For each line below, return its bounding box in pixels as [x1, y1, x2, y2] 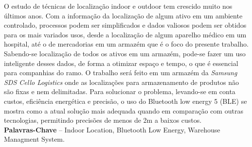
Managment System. [4, 134, 65, 144]
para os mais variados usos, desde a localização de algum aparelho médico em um [4, 29, 247, 39]
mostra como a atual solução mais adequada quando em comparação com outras [4, 105, 243, 115]
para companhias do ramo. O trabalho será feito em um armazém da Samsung [4, 67, 237, 78]
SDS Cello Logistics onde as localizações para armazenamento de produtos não [4, 77, 239, 87]
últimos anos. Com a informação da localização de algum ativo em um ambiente [4, 10, 243, 20]
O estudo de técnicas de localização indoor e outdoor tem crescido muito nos [4, 1, 233, 11]
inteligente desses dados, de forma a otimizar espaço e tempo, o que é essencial [4, 58, 238, 68]
